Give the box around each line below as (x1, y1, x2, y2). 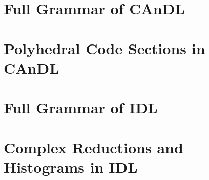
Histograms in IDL (4, 156, 138, 177)
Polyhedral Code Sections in (4, 37, 205, 58)
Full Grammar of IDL (4, 97, 158, 118)
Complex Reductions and (4, 137, 183, 157)
